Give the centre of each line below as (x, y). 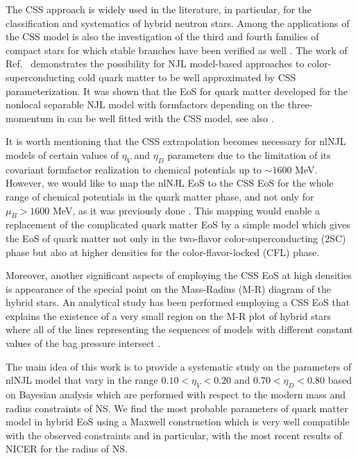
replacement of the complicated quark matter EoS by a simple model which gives (178, 224)
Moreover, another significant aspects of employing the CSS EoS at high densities (179, 275)
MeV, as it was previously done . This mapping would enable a (186, 210)
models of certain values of (62, 154)
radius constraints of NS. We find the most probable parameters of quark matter (177, 408)
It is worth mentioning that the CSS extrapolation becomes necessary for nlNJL (176, 141)
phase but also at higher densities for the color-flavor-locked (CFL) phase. (163, 252)
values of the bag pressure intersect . (83, 343)
